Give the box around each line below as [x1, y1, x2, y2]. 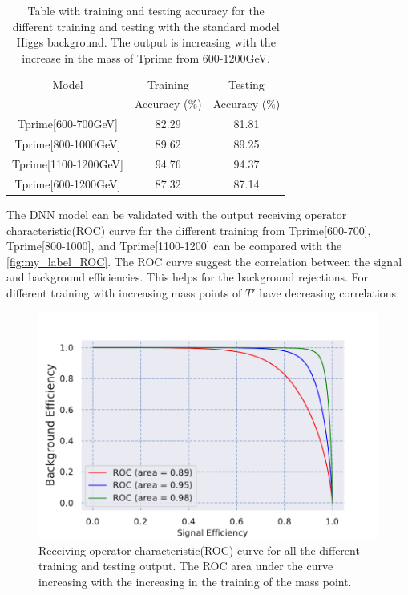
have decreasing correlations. [259, 284, 400, 301]
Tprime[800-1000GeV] [14, 136, 121, 152]
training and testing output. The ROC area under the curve [38, 557, 333, 574]
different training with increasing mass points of [6, 284, 242, 301]
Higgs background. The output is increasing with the [16, 34, 276, 51]
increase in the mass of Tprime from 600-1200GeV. [22, 49, 270, 66]
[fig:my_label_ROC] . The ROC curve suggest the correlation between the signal [6, 253, 402, 269]
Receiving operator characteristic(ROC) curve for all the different [38, 541, 360, 558]
